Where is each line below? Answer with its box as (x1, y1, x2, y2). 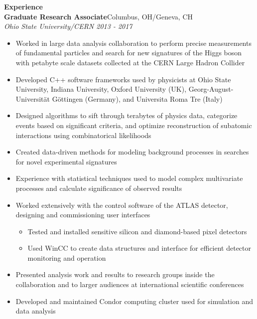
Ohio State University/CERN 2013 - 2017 (4, 21, 132, 31)
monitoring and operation (27, 252, 106, 263)
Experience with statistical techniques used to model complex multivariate (15, 173, 243, 183)
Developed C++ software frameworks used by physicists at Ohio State (15, 74, 231, 84)
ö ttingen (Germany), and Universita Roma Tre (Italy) (57, 93, 223, 104)
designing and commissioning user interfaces (15, 209, 150, 220)
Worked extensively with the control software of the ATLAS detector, (15, 199, 228, 210)
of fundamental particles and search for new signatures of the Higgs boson (15, 47, 242, 58)
